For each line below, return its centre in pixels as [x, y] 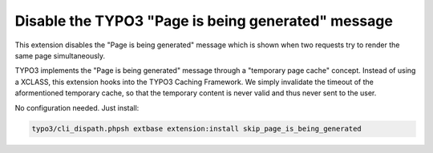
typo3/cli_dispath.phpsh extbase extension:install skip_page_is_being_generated [197, 129]
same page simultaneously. [60, 55]
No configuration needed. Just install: [77, 107]
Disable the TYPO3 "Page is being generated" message [204, 21]
